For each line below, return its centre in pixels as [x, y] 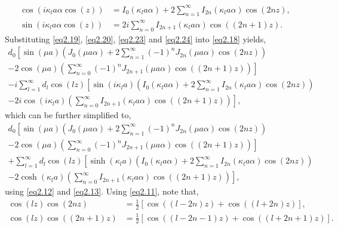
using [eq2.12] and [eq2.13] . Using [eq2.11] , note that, [102, 191]
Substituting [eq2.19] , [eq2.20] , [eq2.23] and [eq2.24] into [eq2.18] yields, [136, 38]
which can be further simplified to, [68, 115]
